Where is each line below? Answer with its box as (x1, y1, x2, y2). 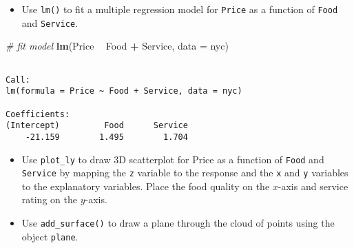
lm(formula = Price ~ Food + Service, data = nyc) (6, 86, 242, 96)
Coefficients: (6, 109, 70, 119)
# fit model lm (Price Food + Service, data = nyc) (6, 39, 229, 53)
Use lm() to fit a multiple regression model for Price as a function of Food (21, 2, 338, 16)
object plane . (21, 229, 79, 243)
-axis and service (278, 178, 348, 193)
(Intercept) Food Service (6, 121, 188, 131)
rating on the (21, 192, 77, 207)
